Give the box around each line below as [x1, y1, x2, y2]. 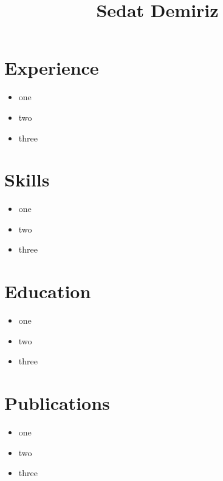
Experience [4, 55, 99, 80]
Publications [4, 391, 110, 415]
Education [4, 279, 91, 304]
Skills [4, 167, 50, 192]
